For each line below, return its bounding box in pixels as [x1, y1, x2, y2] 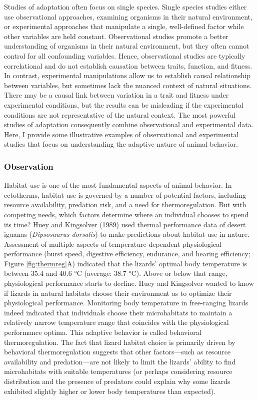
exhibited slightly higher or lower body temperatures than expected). [4, 385, 216, 396]
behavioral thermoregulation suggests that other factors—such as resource [4, 346, 231, 357]
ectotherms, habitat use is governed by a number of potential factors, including [4, 189, 246, 200]
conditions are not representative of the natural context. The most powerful [4, 109, 236, 120]
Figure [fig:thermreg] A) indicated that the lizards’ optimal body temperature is [4, 258, 247, 268]
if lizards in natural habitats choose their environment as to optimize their [4, 287, 232, 298]
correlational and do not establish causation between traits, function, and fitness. [4, 60, 252, 71]
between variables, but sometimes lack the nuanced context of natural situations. [4, 80, 252, 90]
